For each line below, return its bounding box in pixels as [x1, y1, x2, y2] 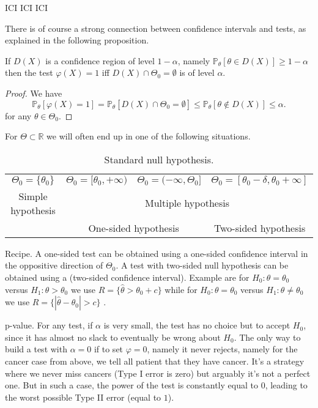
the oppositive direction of [5, 259, 103, 272]
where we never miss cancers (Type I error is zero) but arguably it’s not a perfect [5, 366, 311, 379]
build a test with [5, 343, 67, 355]
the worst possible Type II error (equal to [5, 390, 161, 403]
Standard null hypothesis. [104, 152, 214, 166]
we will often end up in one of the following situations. [46, 130, 251, 143]
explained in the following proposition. [5, 34, 149, 46]
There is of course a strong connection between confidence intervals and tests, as [5, 21, 306, 34]
